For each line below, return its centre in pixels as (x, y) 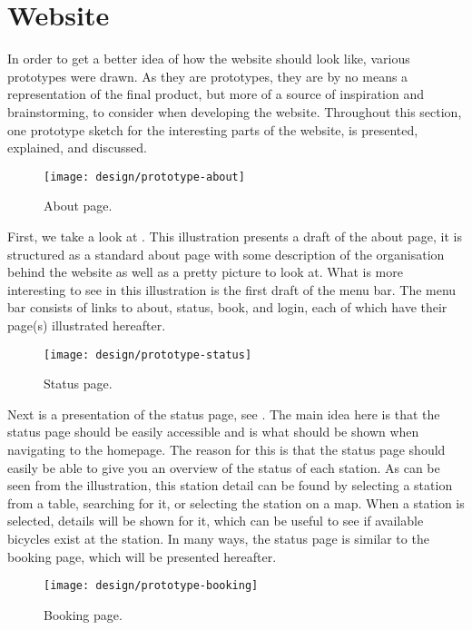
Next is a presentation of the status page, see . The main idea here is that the (224, 413)
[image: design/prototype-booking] (151, 586)
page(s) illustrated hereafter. (87, 325)
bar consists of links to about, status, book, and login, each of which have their (227, 307)
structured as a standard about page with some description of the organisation (226, 254)
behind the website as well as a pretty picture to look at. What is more (205, 272)
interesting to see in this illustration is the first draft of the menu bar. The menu (232, 289)
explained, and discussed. (77, 148)
